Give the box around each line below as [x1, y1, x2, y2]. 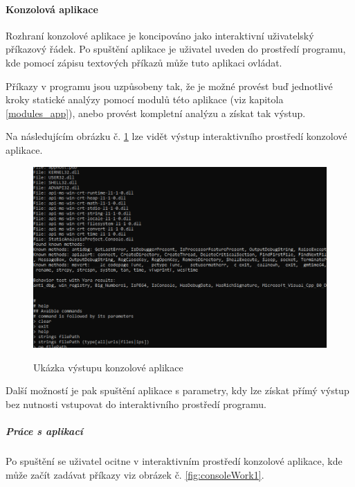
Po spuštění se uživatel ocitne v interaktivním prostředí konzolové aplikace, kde [6, 454, 343, 468]
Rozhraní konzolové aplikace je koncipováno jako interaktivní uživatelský [6, 28, 314, 42]
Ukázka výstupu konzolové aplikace [33, 360, 183, 374]
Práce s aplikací [6, 424, 83, 439]
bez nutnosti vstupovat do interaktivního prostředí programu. [6, 397, 266, 411]
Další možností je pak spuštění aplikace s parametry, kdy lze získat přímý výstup [6, 383, 349, 398]
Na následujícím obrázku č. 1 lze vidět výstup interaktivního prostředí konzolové [6, 129, 347, 143]
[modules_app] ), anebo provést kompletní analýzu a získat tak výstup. [6, 105, 306, 120]
